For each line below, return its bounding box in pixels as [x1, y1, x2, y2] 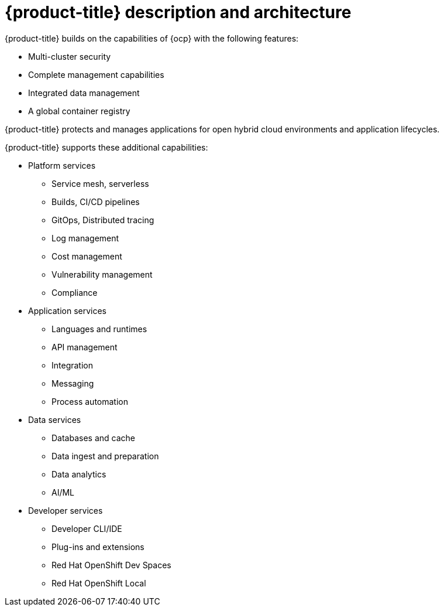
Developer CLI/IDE [51, 523, 122, 534]
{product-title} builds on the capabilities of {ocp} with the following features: [5, 33, 299, 43]
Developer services [28, 505, 103, 516]
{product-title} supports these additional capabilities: [5, 142, 208, 152]
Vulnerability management [51, 269, 153, 279]
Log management [51, 233, 119, 243]
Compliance [51, 287, 98, 298]
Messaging [51, 378, 94, 388]
